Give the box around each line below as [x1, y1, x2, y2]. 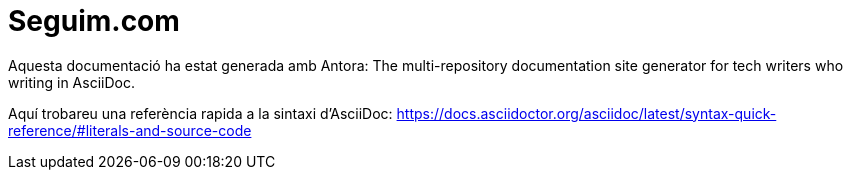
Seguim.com [8, 4, 180, 38]
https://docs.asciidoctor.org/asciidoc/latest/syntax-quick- [396, 104, 777, 122]
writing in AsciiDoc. [8, 73, 135, 91]
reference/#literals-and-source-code [8, 121, 252, 139]
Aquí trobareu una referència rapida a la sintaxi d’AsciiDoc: [8, 104, 393, 122]
